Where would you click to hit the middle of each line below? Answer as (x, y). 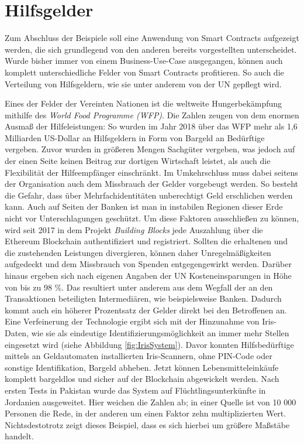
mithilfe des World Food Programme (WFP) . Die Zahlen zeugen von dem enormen (152, 115)
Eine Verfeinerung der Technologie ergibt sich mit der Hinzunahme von (132, 321)
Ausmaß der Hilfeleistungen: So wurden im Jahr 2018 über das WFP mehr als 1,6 (151, 126)
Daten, (17, 332)
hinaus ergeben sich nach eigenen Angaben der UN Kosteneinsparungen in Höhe (148, 275)
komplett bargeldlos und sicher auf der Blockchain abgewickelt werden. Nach (142, 379)
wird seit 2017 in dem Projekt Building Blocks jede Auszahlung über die (134, 229)
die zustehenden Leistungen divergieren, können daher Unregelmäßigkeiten (138, 252)
